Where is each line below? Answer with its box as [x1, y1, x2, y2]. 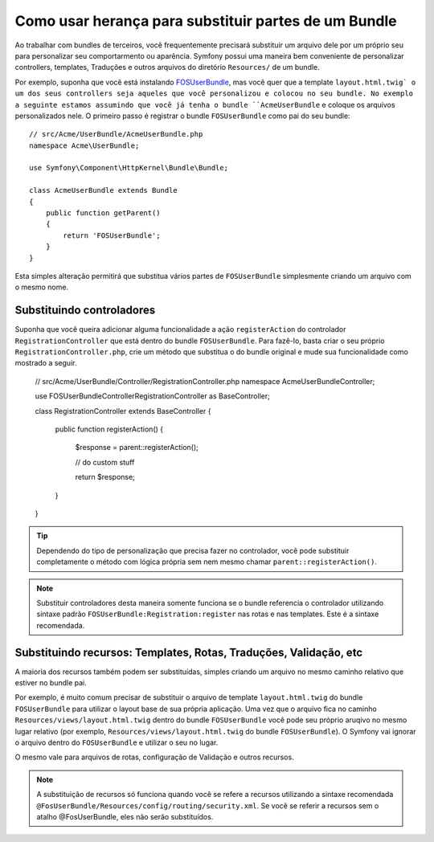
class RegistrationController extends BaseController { [35, 406, 211, 415]
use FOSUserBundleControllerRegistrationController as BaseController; [35, 391, 271, 401]
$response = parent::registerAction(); [75, 443, 199, 452]
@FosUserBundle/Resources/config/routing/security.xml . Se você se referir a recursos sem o [36, 800, 379, 811]
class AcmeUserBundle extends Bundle [29, 186, 178, 195]
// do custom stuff [75, 457, 135, 467]
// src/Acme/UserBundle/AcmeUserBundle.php [29, 129, 203, 139]
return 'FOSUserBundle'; [63, 231, 161, 240]
